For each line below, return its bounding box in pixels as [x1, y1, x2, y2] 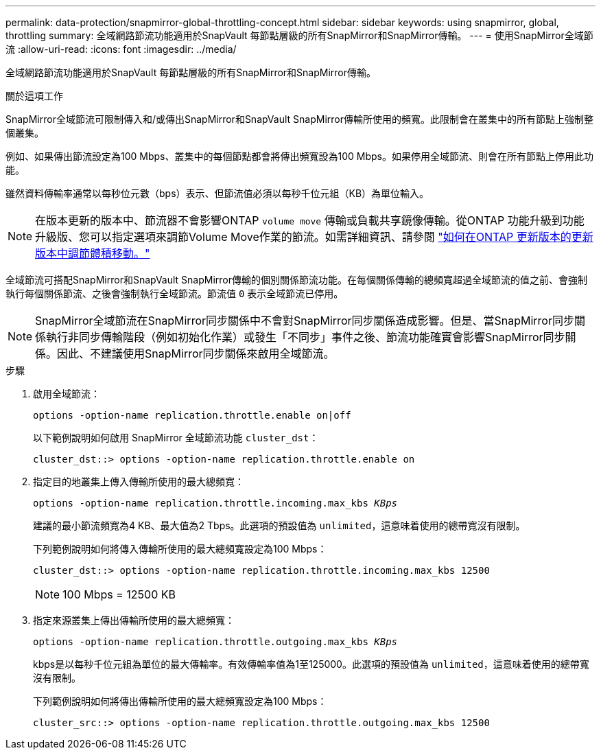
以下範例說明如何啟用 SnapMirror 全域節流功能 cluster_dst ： [33, 432, 319, 443]
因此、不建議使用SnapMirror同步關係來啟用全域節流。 [57, 347, 335, 360]
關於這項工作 [5, 90, 63, 102]
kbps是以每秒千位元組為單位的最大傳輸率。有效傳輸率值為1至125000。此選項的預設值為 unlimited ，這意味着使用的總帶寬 [33, 658, 589, 670]
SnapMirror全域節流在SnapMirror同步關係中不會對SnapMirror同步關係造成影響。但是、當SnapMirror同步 [35, 314, 574, 327]
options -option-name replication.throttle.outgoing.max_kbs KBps [33, 636, 398, 647]
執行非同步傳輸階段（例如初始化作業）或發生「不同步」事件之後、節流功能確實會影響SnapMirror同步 [46, 330, 565, 344]
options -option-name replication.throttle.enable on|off [33, 410, 351, 421]
